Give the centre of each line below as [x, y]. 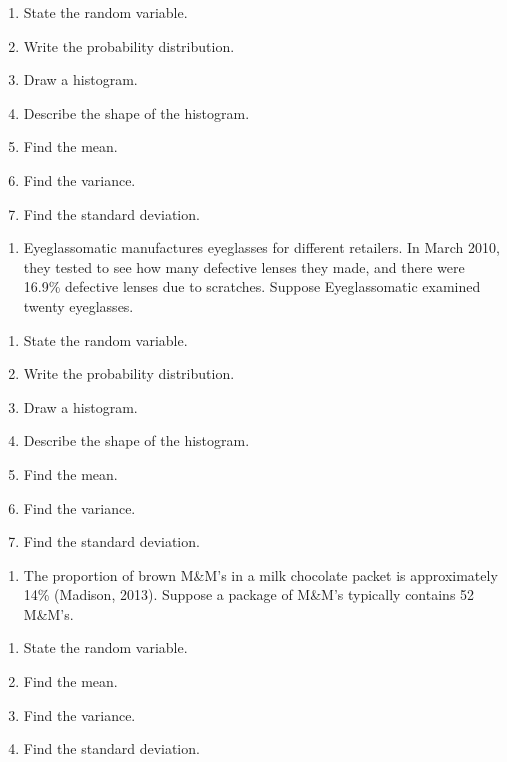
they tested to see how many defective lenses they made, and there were [244, 266]
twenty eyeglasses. [78, 305]
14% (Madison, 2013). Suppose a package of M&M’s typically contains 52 [249, 594]
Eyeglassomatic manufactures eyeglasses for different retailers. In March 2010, [261, 247]
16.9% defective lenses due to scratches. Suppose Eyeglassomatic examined [252, 286]
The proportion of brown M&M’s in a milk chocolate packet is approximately [260, 574]
